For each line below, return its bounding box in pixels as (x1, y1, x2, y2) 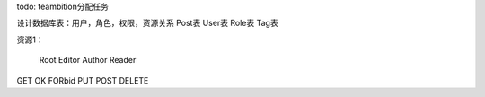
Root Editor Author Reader (39, 55, 137, 66)
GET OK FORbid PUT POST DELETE (16, 75, 149, 85)
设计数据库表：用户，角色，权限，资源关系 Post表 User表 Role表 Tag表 (16, 18, 278, 29)
